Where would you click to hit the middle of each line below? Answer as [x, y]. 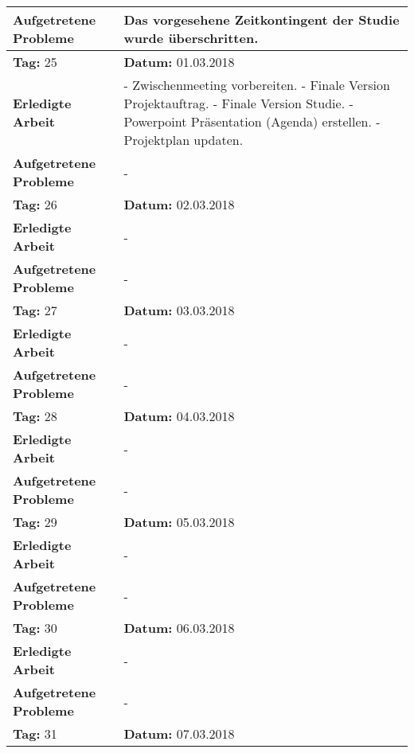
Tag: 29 [35, 522]
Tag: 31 [35, 733]
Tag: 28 [35, 416]
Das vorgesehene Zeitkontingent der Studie [262, 20]
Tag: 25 [35, 62]
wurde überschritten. [191, 38]
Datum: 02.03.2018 [179, 204]
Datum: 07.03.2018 [179, 733]
